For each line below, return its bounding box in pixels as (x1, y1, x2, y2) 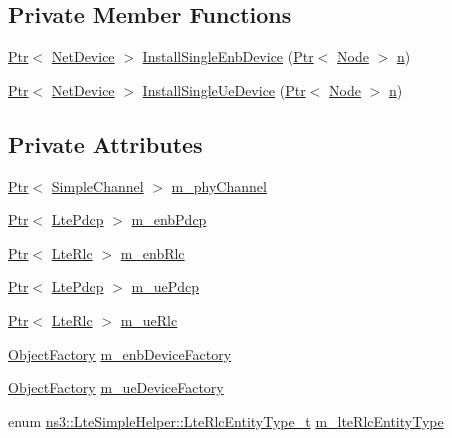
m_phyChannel (171, 175, 267, 196)
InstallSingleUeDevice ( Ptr (142, 79, 306, 100)
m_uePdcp (131, 276, 200, 297)
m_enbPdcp (131, 209, 207, 230)
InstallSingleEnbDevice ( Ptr (142, 46, 314, 67)
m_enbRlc (120, 242, 185, 263)
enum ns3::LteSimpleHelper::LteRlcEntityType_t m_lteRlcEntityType (8, 410, 444, 431)
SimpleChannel (51, 175, 144, 196)
